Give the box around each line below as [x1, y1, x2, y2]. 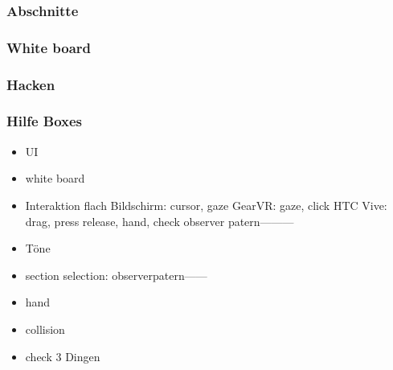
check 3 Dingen [25, 347, 100, 364]
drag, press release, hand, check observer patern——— [25, 212, 294, 229]
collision [25, 320, 65, 337]
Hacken [6, 74, 55, 94]
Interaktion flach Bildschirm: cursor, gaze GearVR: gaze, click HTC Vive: [25, 196, 387, 213]
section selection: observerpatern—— [25, 266, 207, 283]
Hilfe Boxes [6, 111, 83, 131]
